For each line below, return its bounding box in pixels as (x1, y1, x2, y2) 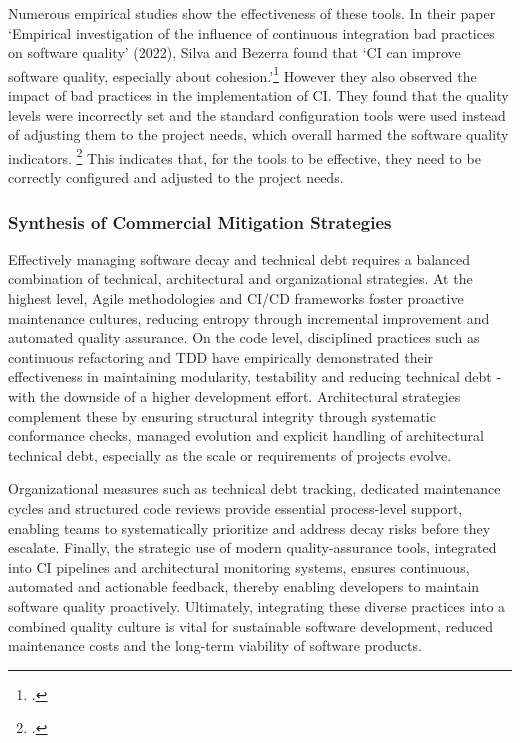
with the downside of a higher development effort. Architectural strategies (8, 386, 461, 407)
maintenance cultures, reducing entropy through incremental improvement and (8, 307, 490, 328)
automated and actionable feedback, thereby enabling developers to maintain (8, 576, 480, 597)
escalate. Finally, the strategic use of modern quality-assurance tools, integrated (8, 537, 497, 558)
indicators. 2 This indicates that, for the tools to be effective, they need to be (8, 144, 481, 168)
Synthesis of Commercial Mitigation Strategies (8, 209, 392, 234)
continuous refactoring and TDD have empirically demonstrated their (8, 346, 434, 367)
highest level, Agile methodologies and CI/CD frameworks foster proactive (8, 288, 464, 309)
